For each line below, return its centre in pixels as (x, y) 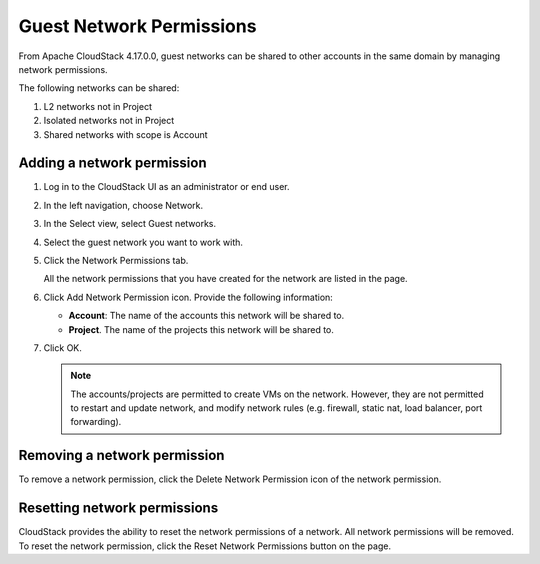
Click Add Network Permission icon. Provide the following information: (188, 297)
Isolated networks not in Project (109, 121)
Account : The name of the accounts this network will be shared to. (206, 316)
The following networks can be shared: (99, 88)
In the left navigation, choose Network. (123, 205)
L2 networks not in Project (97, 106)
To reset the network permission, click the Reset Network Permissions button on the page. (205, 546)
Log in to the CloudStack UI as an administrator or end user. (166, 187)
